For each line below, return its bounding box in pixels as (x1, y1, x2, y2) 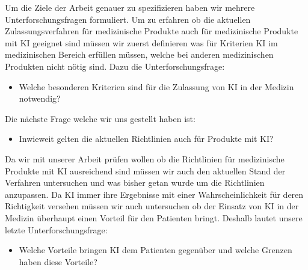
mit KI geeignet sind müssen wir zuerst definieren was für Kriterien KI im (5, 36, 278, 49)
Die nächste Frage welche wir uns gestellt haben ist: (5, 112, 196, 124)
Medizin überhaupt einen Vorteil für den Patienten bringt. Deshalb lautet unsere (5, 211, 303, 224)
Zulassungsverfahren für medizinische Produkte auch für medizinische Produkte (5, 25, 298, 37)
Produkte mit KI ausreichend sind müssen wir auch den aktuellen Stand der (5, 164, 286, 177)
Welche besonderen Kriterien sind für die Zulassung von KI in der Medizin (19, 80, 294, 93)
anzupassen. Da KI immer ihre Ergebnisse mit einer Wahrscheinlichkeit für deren (5, 188, 304, 200)
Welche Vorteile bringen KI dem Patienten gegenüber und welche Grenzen (19, 244, 292, 256)
